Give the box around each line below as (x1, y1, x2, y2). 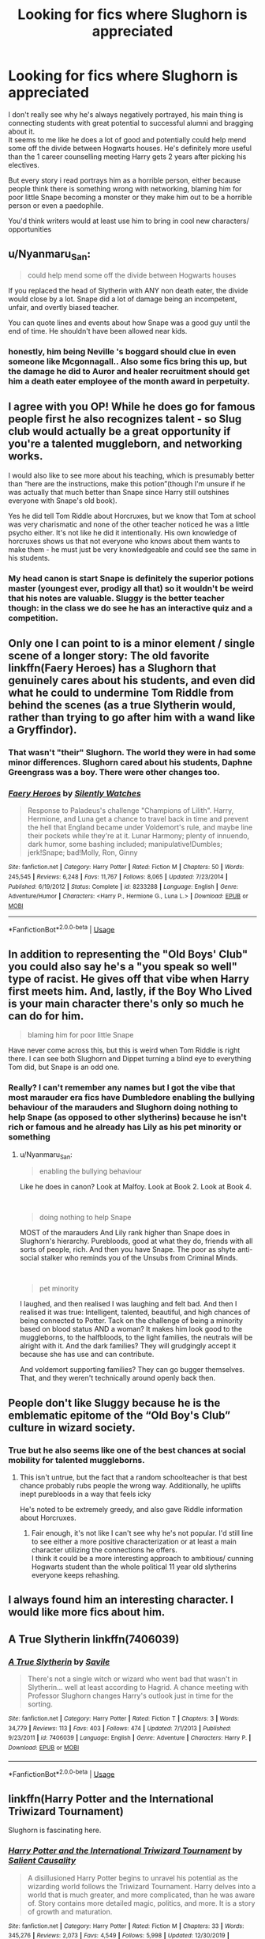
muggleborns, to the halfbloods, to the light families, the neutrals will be (19, 1332, 253, 1342)
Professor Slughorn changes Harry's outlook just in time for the (27, 1691, 234, 1701)
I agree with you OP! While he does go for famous (8, 400, 256, 414)
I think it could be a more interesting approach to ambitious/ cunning (31, 1554, 254, 1563)
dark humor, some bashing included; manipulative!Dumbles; (27, 840, 223, 849)
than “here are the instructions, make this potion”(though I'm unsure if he (8, 478, 246, 488)
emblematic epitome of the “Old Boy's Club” (8, 1408, 231, 1422)
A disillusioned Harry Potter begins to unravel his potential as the (27, 1873, 238, 1883)
